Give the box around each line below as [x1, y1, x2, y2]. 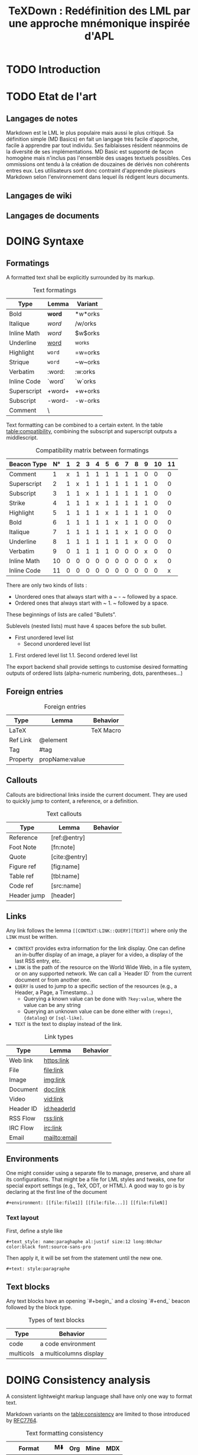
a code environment [40, 1340, 96, 1348]
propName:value [39, 755, 86, 763]
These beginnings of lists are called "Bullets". [6, 611, 116, 618]
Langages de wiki [6, 190, 72, 201]
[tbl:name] [50, 872, 80, 880]
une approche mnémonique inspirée [8, 17, 190, 30]
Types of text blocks [28, 1316, 85, 1324]
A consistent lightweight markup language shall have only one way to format [6, 1393, 193, 1400]
